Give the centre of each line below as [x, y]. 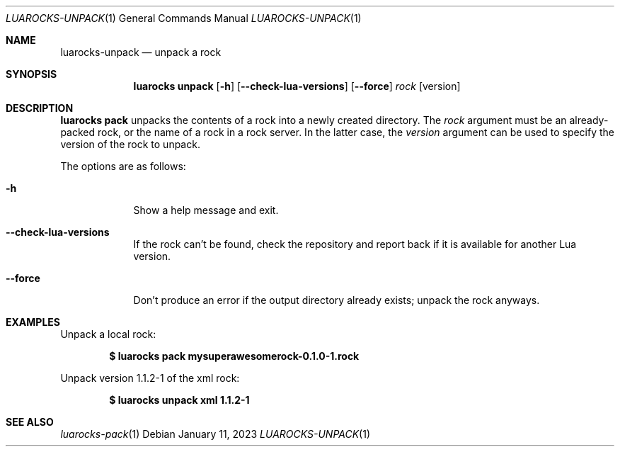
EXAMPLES [33, 322]
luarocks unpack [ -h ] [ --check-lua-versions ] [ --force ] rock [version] [297, 86]
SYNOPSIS [31, 74]
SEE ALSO [30, 422]
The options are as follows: [123, 166]
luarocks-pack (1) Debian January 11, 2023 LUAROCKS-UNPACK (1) [216, 434]
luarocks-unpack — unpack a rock [141, 52]
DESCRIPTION [40, 108]
